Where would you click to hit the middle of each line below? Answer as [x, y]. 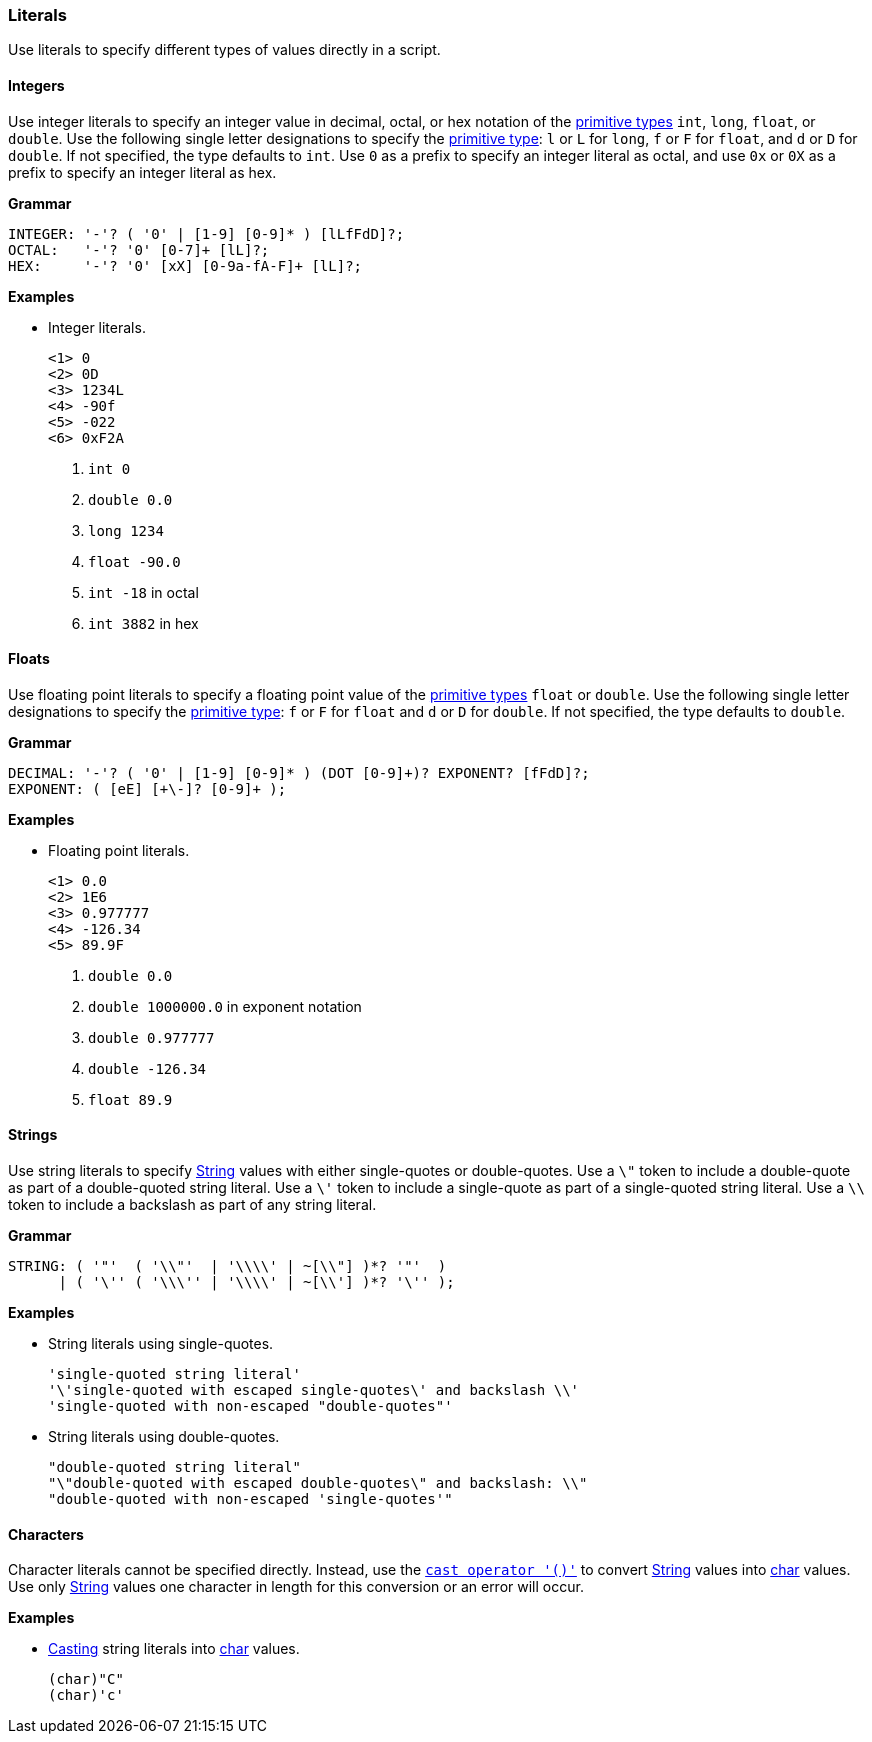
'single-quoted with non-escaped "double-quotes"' [250, 1406]
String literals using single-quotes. [161, 1344]
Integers [36, 85]
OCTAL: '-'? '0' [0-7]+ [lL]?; [139, 249]
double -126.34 [147, 1068]
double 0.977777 [151, 1037]
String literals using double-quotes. [164, 1437]
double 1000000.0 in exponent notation [225, 1006]
